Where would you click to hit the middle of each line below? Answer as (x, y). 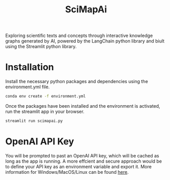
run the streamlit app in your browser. (45, 112)
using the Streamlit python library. (41, 47)
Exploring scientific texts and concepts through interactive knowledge (79, 36)
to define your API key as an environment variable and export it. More (79, 166)
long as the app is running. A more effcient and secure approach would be (84, 161)
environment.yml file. (28, 87)
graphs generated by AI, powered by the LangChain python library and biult (85, 41)
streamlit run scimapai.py (34, 121)
